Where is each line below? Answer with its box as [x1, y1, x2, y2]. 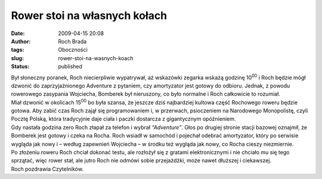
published [58, 63, 83, 70]
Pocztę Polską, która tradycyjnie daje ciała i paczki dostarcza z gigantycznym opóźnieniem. [11, 115, 236, 123]
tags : [11, 46, 24, 54]
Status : [11, 63, 30, 70]
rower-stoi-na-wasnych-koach [58, 54, 134, 62]
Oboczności [58, 46, 88, 54]
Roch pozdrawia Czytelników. [11, 165, 83, 172]
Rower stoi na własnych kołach [11, 9, 168, 22]
